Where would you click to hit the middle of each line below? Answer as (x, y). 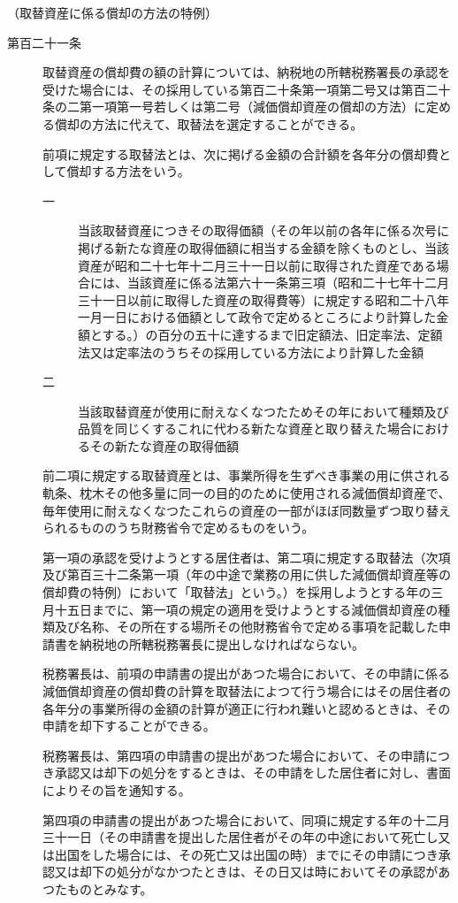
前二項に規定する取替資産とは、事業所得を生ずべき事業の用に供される (247, 475)
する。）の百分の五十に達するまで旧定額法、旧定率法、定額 (272, 334)
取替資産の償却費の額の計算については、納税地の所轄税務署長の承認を (247, 72)
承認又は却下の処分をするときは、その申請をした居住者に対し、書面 (252, 773)
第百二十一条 (44, 42)
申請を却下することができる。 (129, 726)
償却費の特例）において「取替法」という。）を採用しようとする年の (237, 592)
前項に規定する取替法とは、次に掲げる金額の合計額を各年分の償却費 (240, 153)
